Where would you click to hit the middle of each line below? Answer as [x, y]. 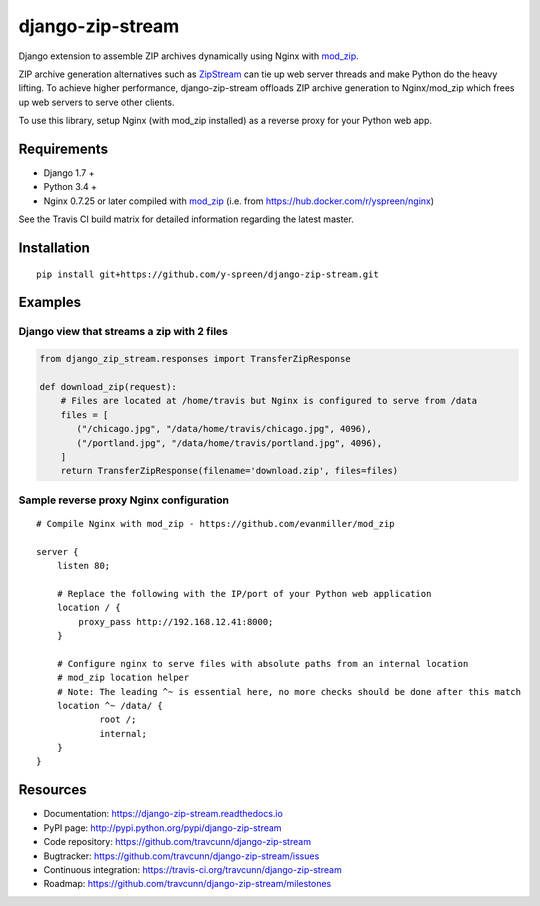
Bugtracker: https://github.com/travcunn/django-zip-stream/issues [181, 856]
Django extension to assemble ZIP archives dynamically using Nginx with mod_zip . [188, 56]
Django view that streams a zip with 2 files [123, 332]
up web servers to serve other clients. [96, 102]
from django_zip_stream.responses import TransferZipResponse [195, 359]
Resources [52, 790]
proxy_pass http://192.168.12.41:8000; [176, 621]
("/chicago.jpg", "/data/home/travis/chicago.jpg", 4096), [224, 429]
